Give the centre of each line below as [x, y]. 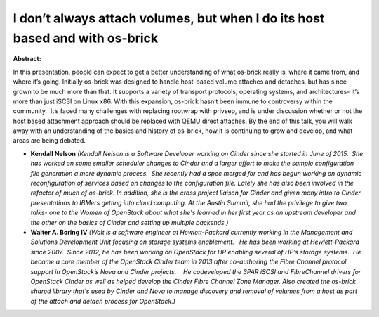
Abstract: [27, 59]
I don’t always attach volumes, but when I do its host [169, 18]
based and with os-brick [85, 38]
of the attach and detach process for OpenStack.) [103, 301]
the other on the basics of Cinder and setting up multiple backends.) [129, 222]
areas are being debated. [49, 141]
